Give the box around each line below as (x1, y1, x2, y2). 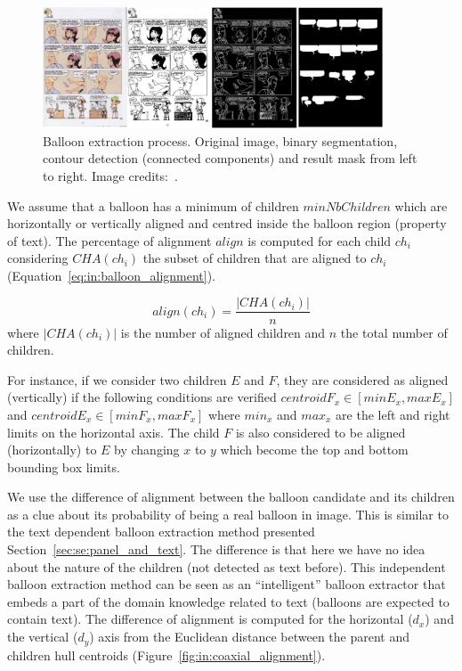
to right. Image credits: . (43, 166, 178, 184)
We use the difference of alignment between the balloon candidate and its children (7, 487, 455, 506)
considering (7, 249, 69, 267)
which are (394, 196, 448, 215)
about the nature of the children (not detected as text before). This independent (7, 557, 446, 576)
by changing (114, 440, 180, 459)
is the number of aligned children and (120, 323, 326, 341)
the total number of (340, 323, 448, 341)
